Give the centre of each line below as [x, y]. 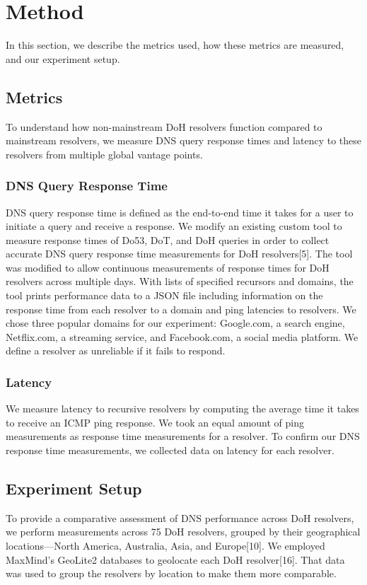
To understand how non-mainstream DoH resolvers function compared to [164, 126]
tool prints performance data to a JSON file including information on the [164, 295]
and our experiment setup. [63, 58]
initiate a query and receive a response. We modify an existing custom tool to [174, 226]
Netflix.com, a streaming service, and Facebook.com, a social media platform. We [182, 336]
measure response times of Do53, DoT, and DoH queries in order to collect [168, 239]
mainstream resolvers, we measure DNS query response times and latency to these [184, 140]
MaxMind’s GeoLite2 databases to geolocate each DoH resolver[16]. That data [175, 559]
